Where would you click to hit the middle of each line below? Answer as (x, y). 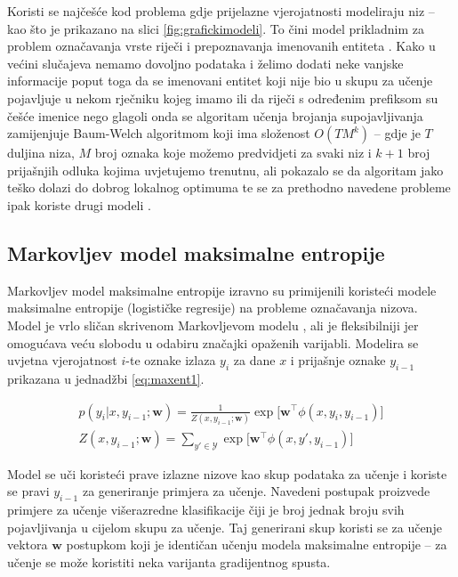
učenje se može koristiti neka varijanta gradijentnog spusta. (169, 561)
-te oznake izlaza (171, 360)
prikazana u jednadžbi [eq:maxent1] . (106, 378)
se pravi (28, 491)
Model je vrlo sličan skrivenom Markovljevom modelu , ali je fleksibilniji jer (213, 325)
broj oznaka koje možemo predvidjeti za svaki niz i (233, 153)
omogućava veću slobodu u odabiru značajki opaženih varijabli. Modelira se (213, 342)
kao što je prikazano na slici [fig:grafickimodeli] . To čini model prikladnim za (216, 28)
